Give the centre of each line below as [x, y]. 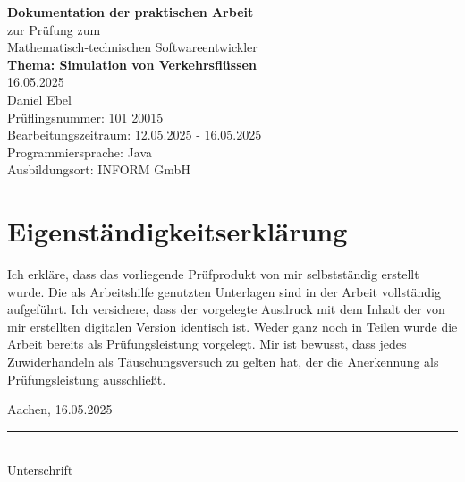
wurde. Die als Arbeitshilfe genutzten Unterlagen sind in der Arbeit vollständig [224, 291]
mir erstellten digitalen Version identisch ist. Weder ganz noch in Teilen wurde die [232, 326]
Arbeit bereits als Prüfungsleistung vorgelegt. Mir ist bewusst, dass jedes [207, 344]
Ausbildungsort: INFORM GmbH [99, 169]
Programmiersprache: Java [80, 152]
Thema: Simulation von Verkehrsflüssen [132, 64]
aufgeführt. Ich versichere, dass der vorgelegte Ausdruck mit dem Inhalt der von [226, 309]
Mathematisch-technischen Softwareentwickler [132, 47]
